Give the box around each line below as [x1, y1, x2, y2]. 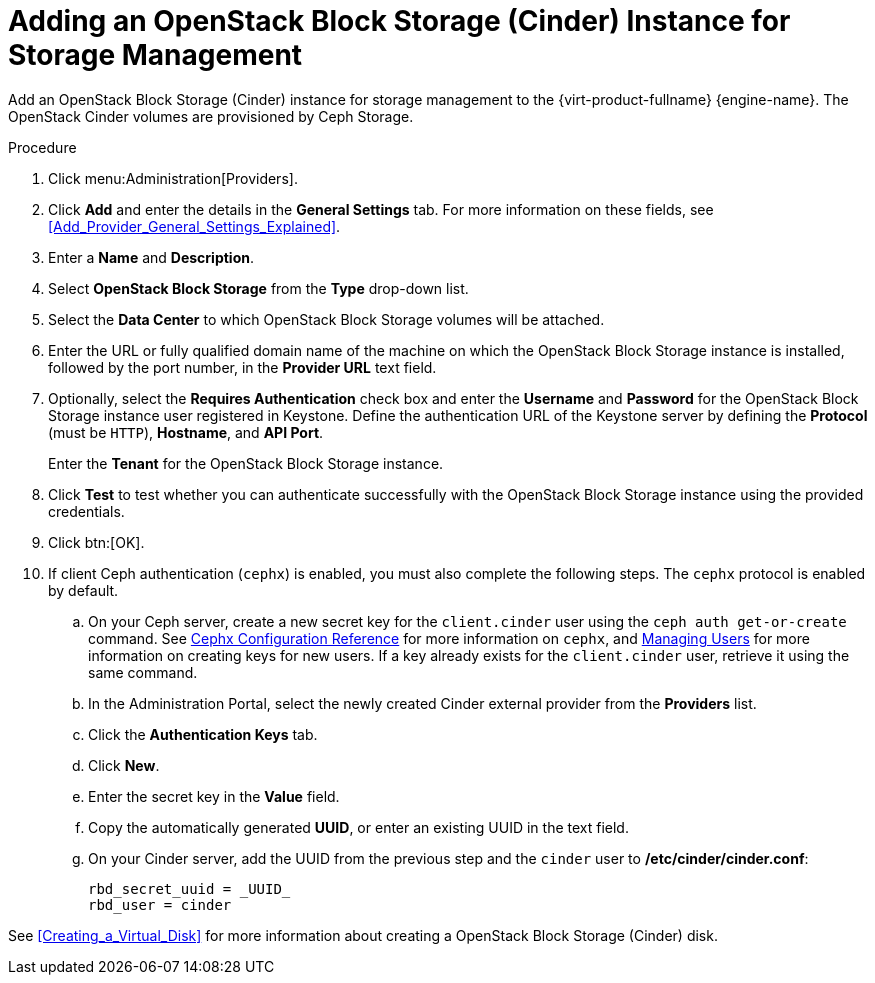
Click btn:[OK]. [48, 533, 145, 551]
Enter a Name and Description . [48, 248, 255, 266]
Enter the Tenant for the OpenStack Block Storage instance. [48, 454, 444, 472]
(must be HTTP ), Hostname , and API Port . [48, 423, 324, 441]
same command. [88, 663, 198, 681]
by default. [48, 581, 119, 599]
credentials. [48, 502, 125, 520]
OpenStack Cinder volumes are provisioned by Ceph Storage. [8, 107, 414, 125]
